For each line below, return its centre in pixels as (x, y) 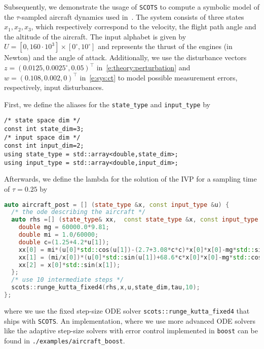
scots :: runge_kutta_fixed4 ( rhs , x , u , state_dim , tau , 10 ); (106, 288)
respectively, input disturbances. (54, 87)
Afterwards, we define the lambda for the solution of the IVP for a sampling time (130, 179)
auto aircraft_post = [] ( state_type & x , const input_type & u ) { (117, 205)
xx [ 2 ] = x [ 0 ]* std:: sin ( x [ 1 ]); (69, 265)
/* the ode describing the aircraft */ (79, 212)
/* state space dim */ (42, 121)
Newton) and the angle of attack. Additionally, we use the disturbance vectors (125, 57)
